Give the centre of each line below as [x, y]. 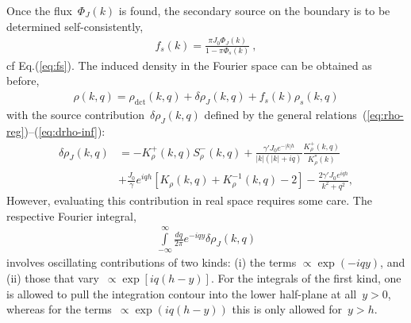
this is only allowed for [287, 309]
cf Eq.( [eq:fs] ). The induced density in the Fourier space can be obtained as [189, 65]
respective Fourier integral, [71, 215]
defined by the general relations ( [286, 114]
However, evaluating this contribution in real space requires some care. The [189, 200]
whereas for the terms [59, 309]
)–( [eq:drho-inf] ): [65, 131]
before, [23, 81]
